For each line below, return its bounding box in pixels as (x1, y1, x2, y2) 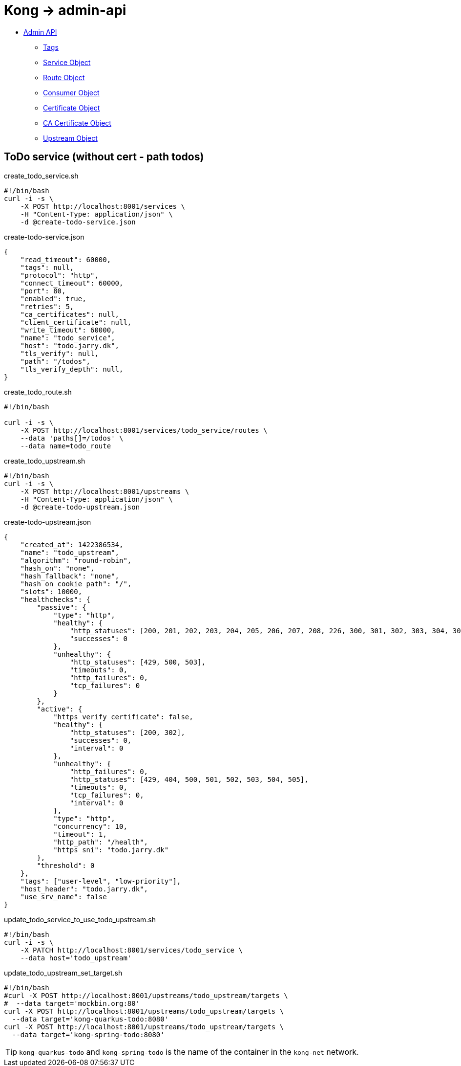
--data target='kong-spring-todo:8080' (12, 1030, 165, 1039)
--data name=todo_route (20, 442, 111, 450)
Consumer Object (43, 88, 100, 97)
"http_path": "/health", (53, 838, 148, 846)
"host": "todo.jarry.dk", (20, 341, 120, 350)
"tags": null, (20, 263, 74, 271)
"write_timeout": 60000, (20, 326, 115, 334)
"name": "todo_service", (20, 333, 115, 342)
